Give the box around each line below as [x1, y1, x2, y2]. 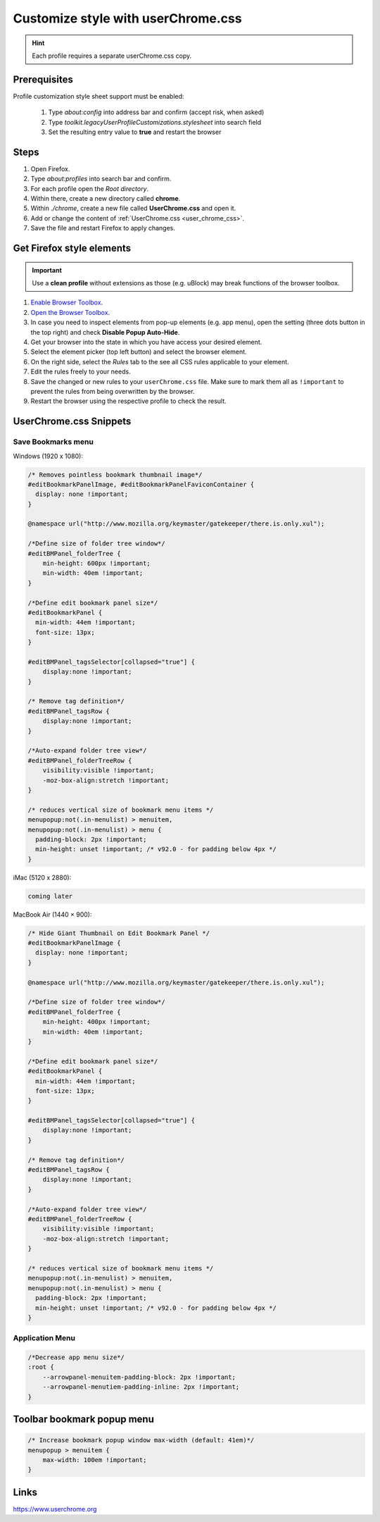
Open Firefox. [30, 164, 70, 173]
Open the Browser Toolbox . [30, 308, 110, 316]
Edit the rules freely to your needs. [30, 367, 131, 376]
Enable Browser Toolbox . [30, 298, 103, 307]
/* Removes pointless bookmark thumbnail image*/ [27, 471, 203, 478]
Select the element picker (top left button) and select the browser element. [30, 347, 247, 356]
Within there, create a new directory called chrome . [30, 194, 181, 203]
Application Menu [13, 1333, 75, 1343]
